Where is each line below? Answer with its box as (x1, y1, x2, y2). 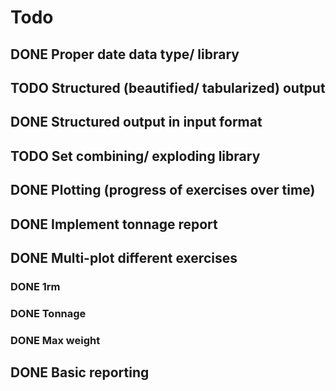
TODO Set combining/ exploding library (10, 147, 261, 165)
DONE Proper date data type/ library (10, 46, 240, 63)
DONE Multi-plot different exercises (10, 249, 238, 266)
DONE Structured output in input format (10, 114, 263, 131)
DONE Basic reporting (10, 364, 150, 381)
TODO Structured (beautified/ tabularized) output (10, 79, 326, 96)
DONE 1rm (10, 279, 61, 293)
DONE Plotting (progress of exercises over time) (10, 182, 316, 199)
